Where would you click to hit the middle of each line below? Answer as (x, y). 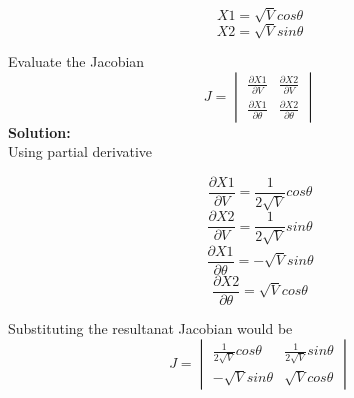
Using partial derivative (80, 151)
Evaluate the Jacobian (76, 61)
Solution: (39, 131)
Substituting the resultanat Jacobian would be (150, 327)
